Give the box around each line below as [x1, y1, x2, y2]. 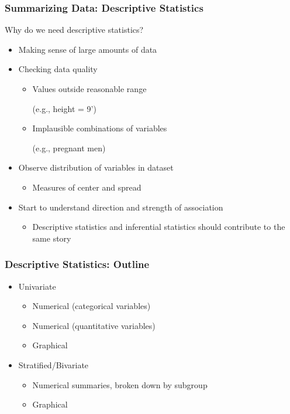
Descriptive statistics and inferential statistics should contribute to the [32, 220, 285, 233]
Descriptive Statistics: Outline [5, 257, 150, 272]
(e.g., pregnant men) [32, 141, 106, 154]
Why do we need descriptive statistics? [5, 23, 144, 36]
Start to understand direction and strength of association [18, 201, 223, 213]
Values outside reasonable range [32, 83, 147, 94]
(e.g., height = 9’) [32, 102, 96, 114]
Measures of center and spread [32, 181, 141, 193]
